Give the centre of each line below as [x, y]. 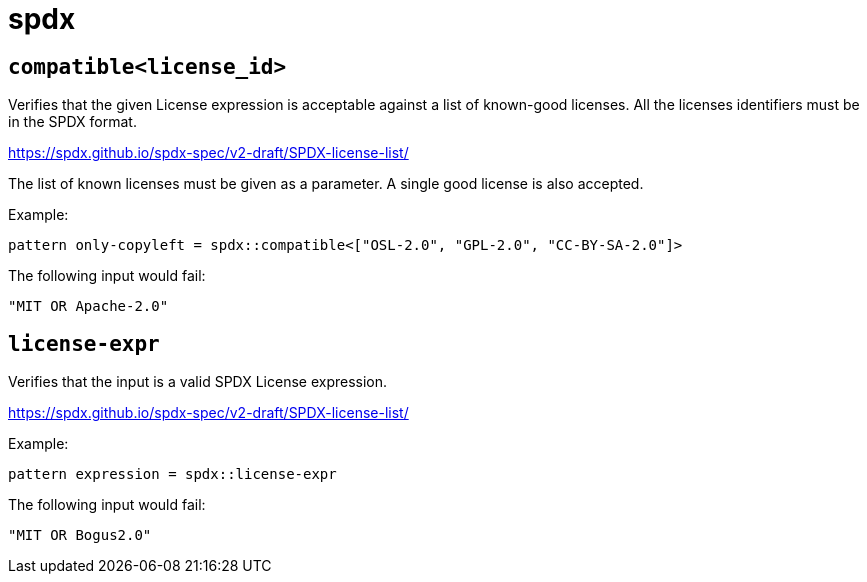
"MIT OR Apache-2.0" [88, 306]
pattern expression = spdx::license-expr [172, 474]
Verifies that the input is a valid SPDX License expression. [198, 382]
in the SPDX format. [72, 122]
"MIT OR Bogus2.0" [80, 535]
